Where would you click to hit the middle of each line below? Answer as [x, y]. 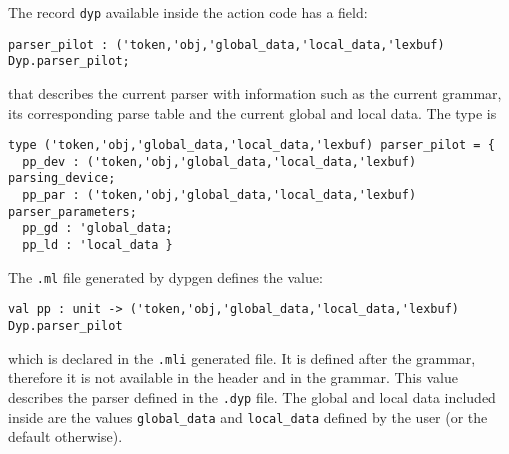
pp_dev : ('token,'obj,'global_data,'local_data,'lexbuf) [219, 161]
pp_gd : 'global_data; [97, 228]
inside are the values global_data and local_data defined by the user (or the [248, 416]
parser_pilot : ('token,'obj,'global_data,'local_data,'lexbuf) [226, 44]
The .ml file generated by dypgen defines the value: [165, 276]
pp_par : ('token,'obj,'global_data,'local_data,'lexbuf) [219, 195]
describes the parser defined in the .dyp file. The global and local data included [252, 396]
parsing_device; [62, 178]
